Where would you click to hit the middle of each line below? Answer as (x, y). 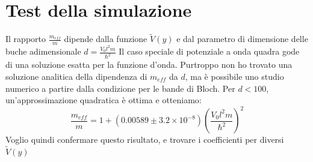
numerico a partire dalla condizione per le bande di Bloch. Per (120, 88)
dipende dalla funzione (106, 39)
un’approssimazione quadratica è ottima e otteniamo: (104, 100)
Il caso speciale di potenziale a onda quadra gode (209, 51)
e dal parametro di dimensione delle (242, 39)
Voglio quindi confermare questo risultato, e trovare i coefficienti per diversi (145, 139)
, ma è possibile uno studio (234, 76)
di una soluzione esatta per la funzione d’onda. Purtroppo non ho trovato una (149, 64)
